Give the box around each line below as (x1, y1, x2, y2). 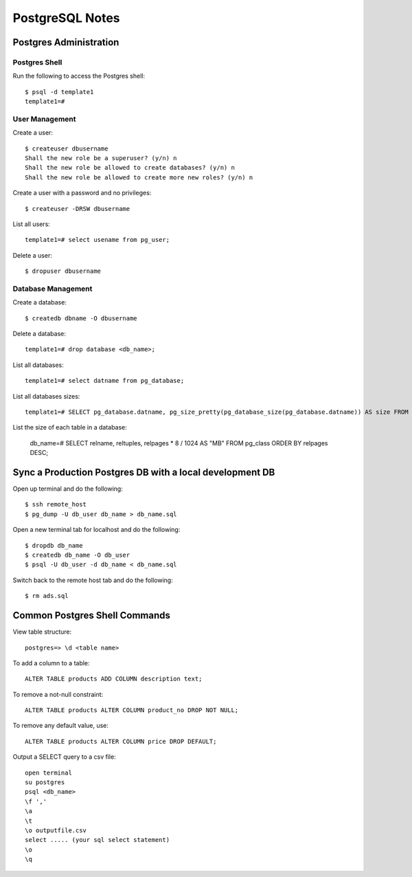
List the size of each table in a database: (12, 423, 127, 432)
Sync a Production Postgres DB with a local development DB (12, 467, 275, 478)
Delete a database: (12, 330, 67, 338)
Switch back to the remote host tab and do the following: (12, 576, 173, 584)
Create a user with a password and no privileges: (12, 189, 152, 197)
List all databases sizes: (12, 392, 80, 400)
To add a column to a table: (12, 658, 90, 667)
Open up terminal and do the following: (12, 485, 123, 493)
